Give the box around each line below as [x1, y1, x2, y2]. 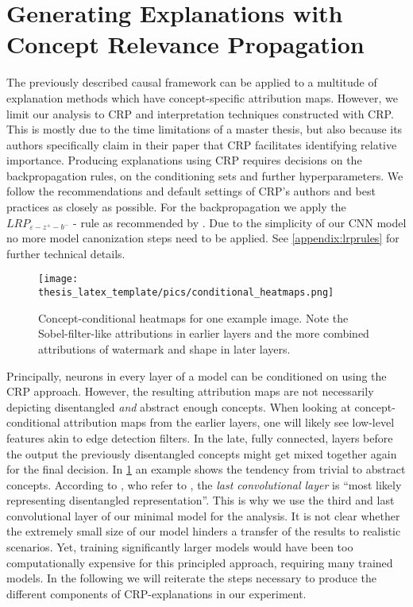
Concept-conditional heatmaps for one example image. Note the [38, 309, 349, 326]
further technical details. [6, 245, 125, 261]
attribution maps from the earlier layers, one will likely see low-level [64, 414, 395, 431]
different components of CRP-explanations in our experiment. [6, 585, 307, 601]
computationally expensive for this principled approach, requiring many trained [6, 554, 393, 570]
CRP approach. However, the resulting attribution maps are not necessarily [6, 383, 374, 400]
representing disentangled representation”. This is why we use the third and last [6, 492, 395, 508]
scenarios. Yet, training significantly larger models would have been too [6, 539, 353, 555]
